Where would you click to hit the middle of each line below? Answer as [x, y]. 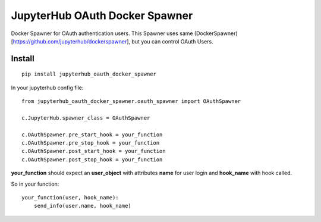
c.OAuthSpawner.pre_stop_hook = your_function [91, 143]
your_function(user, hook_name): [70, 198]
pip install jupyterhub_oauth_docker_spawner [89, 74]
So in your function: [35, 184]
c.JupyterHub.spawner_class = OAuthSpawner [86, 118]
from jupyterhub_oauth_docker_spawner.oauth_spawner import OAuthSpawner [131, 101]
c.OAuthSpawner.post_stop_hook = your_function [92, 160]
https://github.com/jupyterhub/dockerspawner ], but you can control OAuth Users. [113, 41]
